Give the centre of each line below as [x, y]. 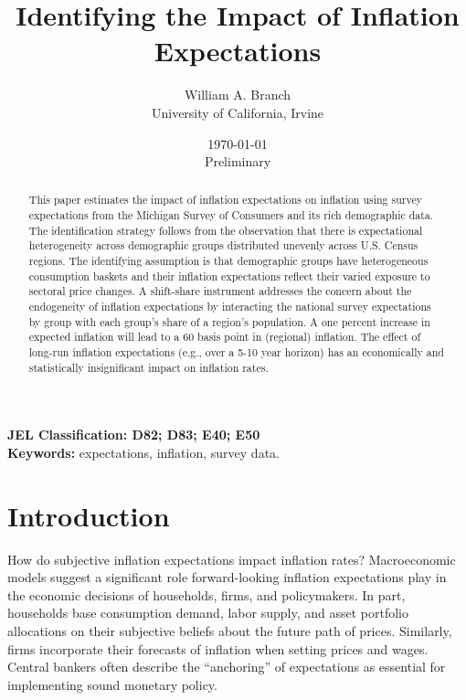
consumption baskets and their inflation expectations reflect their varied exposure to [229, 276]
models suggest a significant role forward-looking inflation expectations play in [227, 577]
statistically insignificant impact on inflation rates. [148, 367]
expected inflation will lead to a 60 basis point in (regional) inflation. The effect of [225, 337]
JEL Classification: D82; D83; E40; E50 [134, 435]
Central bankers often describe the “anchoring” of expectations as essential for [227, 667]
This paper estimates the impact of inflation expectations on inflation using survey [225, 200]
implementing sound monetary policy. [112, 684]
